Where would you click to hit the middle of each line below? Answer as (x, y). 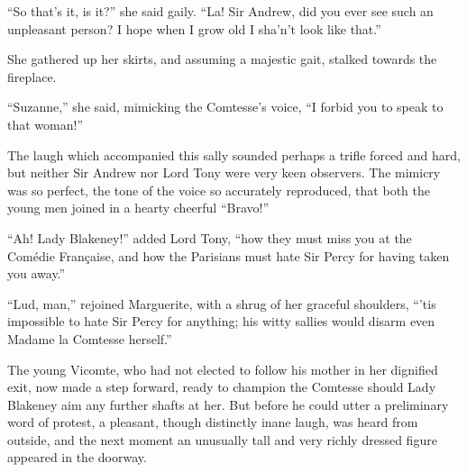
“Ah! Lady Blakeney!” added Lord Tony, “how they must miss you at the (210, 237)
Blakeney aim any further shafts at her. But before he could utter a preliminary (228, 404)
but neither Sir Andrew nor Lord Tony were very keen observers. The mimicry (224, 172)
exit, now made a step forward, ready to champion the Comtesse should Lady (222, 387)
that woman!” (45, 124)
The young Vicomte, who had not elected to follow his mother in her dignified (223, 369)
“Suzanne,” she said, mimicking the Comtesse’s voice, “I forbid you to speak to (225, 107)
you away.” (37, 273)
